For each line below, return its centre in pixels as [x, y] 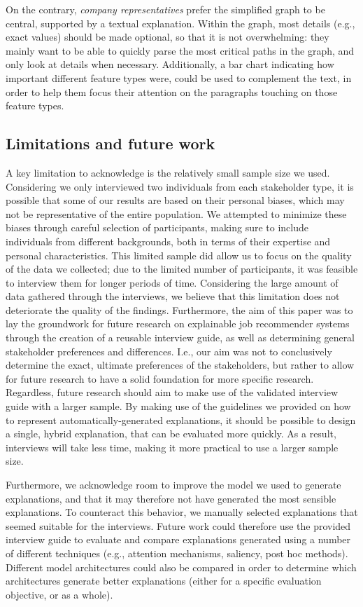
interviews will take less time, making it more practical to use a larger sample [172, 447]
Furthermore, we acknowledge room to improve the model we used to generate [173, 485]
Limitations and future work [111, 143]
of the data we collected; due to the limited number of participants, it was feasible [182, 269]
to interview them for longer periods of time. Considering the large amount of [172, 282]
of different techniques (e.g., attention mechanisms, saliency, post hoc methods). [177, 553]
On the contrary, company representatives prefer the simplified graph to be [165, 9]
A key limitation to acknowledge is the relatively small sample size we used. [168, 172]
